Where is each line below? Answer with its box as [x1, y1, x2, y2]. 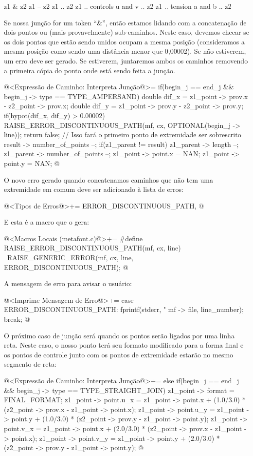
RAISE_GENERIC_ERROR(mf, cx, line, [7, 252, 133, 263]
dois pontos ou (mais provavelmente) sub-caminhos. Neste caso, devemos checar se [4, 27, 249, 37]
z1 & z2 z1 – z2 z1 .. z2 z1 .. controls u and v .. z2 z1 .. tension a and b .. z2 [4, 1, 232, 11]
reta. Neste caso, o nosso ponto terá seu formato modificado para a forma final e [4, 340, 244, 350]
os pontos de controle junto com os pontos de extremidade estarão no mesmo [4, 349, 234, 359]
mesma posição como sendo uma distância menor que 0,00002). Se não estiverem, [4, 46, 246, 56]
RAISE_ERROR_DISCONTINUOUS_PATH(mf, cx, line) [4, 243, 181, 253]
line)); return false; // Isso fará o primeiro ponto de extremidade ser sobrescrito [4, 129, 241, 140]
